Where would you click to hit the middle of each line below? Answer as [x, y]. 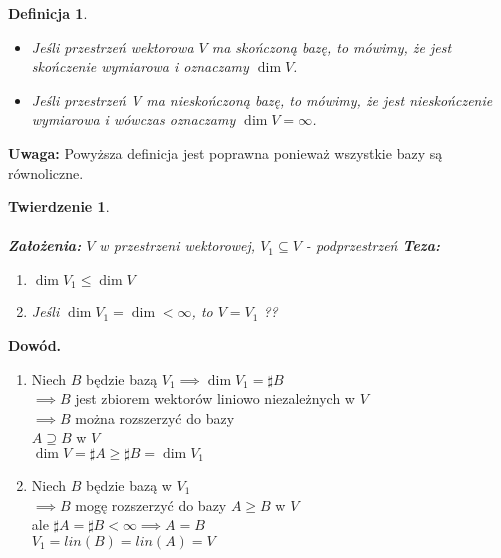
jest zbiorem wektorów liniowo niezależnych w [215, 398]
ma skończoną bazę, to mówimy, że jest [331, 46]
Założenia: [45, 245]
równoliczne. [46, 172]
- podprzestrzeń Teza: [372, 245]
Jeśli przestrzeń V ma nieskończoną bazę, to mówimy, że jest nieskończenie [262, 99]
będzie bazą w [128, 484]
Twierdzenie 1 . [59, 206]
